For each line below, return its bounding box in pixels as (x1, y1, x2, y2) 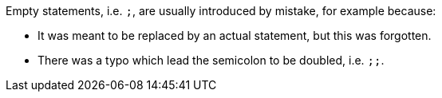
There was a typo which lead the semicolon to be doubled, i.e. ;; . (37, 53, 385, 67)
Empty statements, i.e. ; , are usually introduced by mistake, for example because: (6, 4, 436, 18)
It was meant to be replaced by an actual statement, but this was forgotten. (37, 29, 432, 42)
